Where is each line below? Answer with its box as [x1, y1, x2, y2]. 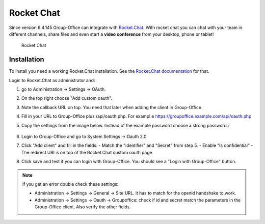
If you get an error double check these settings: [22, 181, 119, 187]
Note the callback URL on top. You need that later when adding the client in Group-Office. [21, 104, 203, 110]
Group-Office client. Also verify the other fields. [34, 204, 131, 210]
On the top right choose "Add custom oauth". [21, 95, 112, 101]
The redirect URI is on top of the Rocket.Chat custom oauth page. [21, 149, 154, 155]
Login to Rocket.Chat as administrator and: [9, 77, 95, 83]
